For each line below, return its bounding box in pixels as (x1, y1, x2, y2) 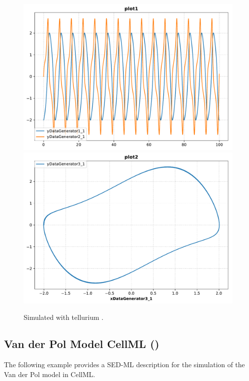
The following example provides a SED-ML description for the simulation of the (4, 359, 245, 370)
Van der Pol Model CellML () (4, 336, 159, 351)
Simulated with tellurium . (24, 312, 104, 322)
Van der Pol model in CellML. (4, 369, 95, 379)
